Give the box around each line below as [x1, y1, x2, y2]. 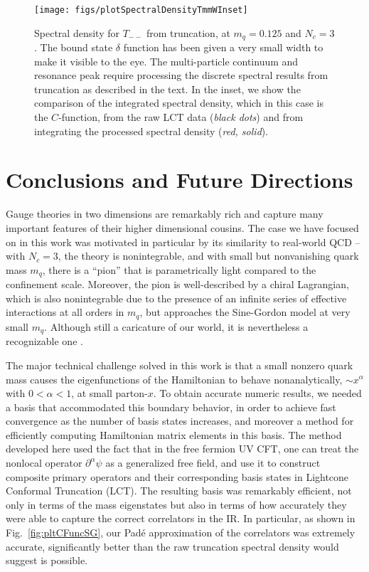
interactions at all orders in [6, 304, 124, 319]
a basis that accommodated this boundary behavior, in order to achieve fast [6, 399, 336, 414]
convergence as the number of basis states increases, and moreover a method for [6, 413, 354, 428]
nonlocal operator [6, 455, 82, 470]
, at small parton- [71, 386, 148, 401]
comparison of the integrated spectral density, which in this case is [34, 95, 323, 110]
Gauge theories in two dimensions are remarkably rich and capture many [6, 206, 323, 221]
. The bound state [34, 40, 113, 55]
